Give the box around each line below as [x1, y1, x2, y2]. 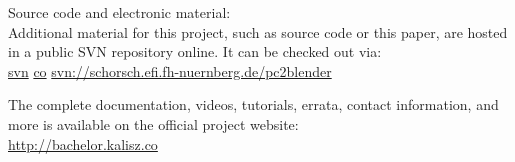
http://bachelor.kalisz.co [8, 133, 158, 154]
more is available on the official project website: [8, 113, 299, 134]
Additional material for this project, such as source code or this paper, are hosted [8, 21, 508, 42]
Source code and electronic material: [8, 2, 231, 22]
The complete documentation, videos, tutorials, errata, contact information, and [8, 94, 499, 115]
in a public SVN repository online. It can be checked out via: [8, 41, 382, 62]
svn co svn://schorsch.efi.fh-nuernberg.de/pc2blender [8, 60, 332, 81]
